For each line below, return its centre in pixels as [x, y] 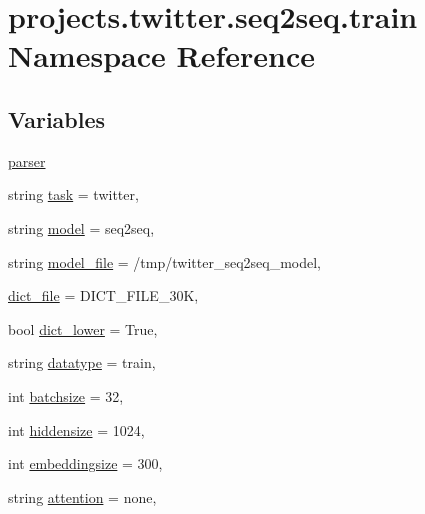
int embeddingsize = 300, [85, 463]
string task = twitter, [73, 194]
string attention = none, [82, 496]
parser [27, 160]
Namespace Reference [161, 55]
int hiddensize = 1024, [76, 429]
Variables [57, 118]
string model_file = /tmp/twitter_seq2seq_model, [164, 261]
